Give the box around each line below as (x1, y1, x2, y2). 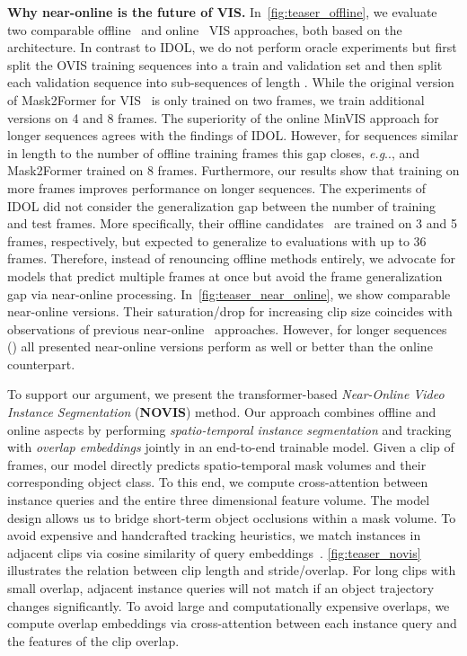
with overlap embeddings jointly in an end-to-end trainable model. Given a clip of (7, 438, 454, 457)
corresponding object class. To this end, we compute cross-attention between (7, 473, 428, 492)
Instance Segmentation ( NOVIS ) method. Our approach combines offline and (7, 403, 436, 421)
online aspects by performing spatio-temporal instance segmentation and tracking (7, 420, 452, 439)
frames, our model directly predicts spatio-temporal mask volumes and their (7, 455, 427, 474)
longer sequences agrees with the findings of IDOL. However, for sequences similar (7, 126, 459, 145)
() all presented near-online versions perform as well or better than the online (7, 337, 433, 356)
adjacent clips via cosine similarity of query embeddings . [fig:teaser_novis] (7, 543, 421, 562)
